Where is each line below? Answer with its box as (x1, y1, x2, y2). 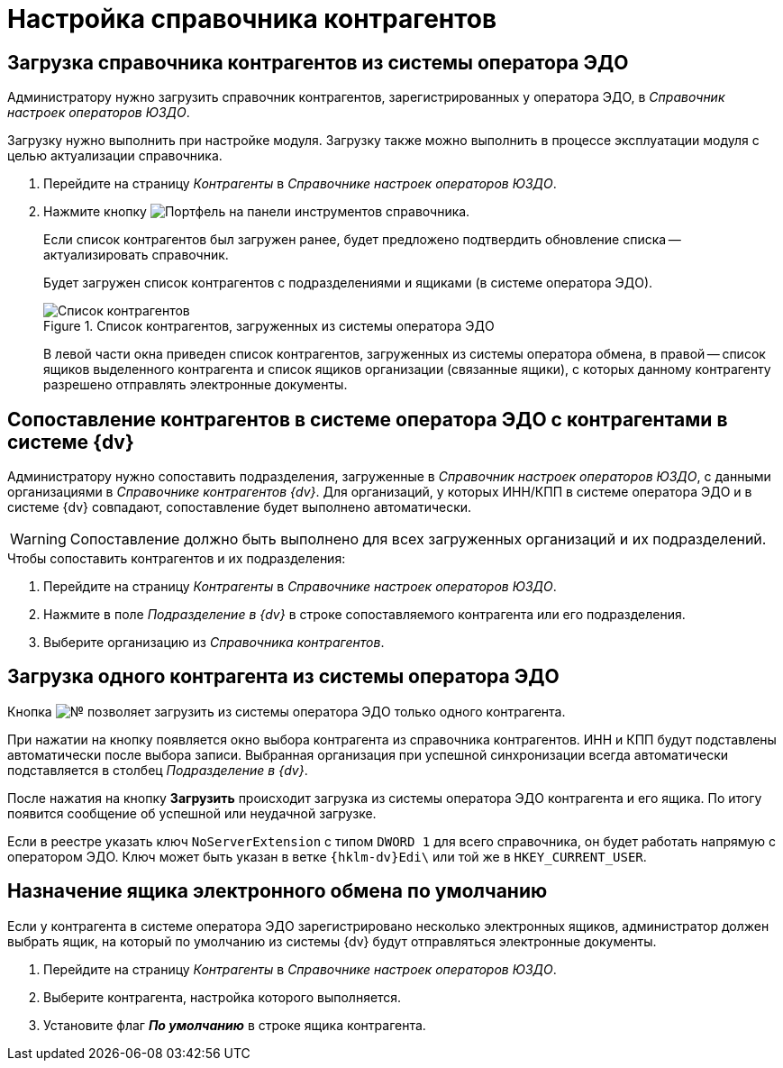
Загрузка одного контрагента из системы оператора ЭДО (7, 665, 560, 689)
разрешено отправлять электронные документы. (43, 377, 348, 393)
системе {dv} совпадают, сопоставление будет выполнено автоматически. (7, 499, 472, 516)
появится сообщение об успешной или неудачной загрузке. (7, 805, 377, 821)
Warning (10, 530, 67, 549)
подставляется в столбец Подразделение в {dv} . (7, 762, 308, 778)
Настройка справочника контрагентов (7, 4, 497, 34)
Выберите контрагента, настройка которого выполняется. (43, 989, 402, 1005)
